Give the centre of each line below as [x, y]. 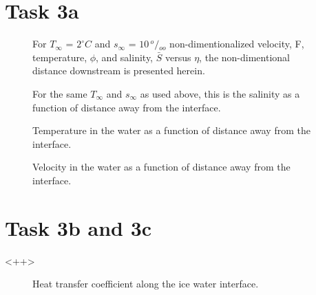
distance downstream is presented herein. [119, 70]
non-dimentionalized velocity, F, [237, 44]
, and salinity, [124, 57]
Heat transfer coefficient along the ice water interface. [146, 284]
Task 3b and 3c [78, 227]
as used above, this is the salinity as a [220, 93]
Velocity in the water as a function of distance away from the [161, 167]
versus [178, 57]
